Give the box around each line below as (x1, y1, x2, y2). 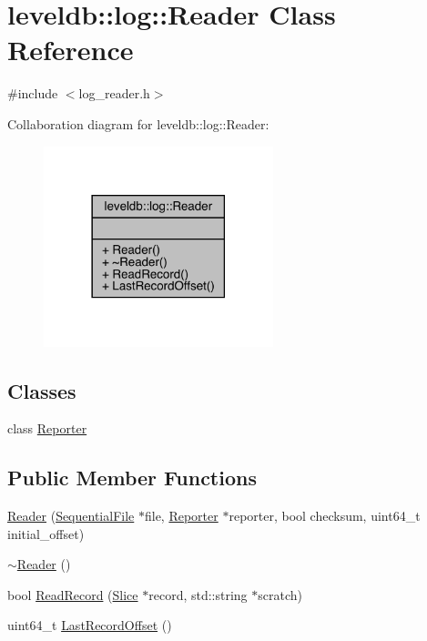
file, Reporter (144, 506, 219, 525)
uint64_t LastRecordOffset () (7, 616, 172, 635)
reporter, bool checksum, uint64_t (229, 506, 421, 525)
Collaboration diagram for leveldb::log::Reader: (7, 114, 269, 133)
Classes (7, 376, 76, 404)
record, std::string (148, 585, 248, 604)
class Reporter (7, 419, 87, 438)
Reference (7, 31, 134, 68)
